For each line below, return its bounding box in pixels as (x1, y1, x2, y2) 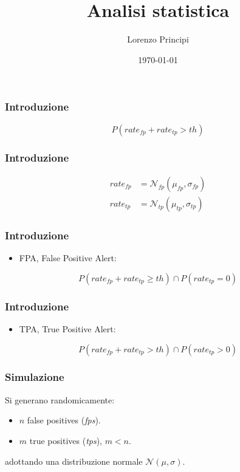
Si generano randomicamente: (5, 393, 115, 406)
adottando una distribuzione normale (5, 454, 143, 467)
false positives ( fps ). (27, 414, 101, 426)
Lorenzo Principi (127, 33, 189, 46)
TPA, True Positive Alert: (19, 322, 116, 335)
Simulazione (5, 369, 64, 385)
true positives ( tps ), (29, 434, 102, 446)
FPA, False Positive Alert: (19, 251, 117, 264)
